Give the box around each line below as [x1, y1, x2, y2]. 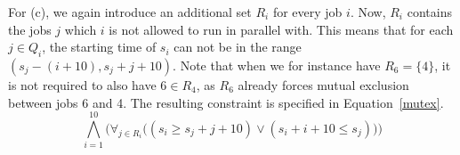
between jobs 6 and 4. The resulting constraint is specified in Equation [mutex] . [8, 93, 444, 111]
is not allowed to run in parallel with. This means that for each [109, 20, 454, 38]
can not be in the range [174, 37, 302, 56]
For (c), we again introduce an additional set [8, 3, 252, 20]
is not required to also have [8, 75, 157, 94]
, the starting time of [42, 37, 157, 56]
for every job [272, 3, 343, 20]
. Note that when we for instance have [173, 55, 381, 74]
